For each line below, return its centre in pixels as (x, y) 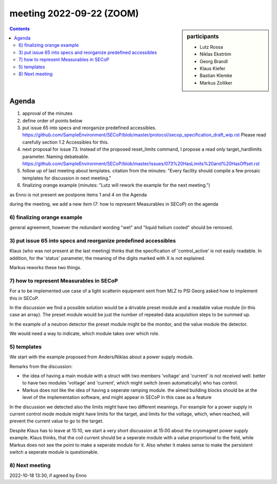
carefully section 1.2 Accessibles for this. (66, 142)
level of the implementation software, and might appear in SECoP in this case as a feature (117, 397)
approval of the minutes (47, 113)
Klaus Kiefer (213, 68)
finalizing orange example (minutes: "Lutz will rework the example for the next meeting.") (116, 185)
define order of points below (52, 120)
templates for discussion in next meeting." (67, 178)
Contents (20, 29)
